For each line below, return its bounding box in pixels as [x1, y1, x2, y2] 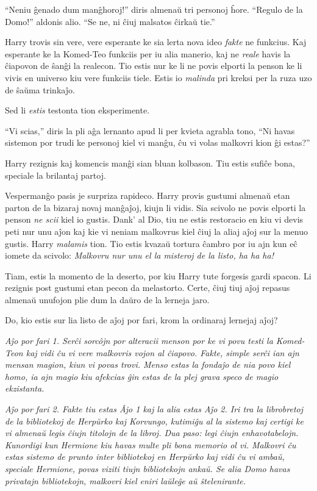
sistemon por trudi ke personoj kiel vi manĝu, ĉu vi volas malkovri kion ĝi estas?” [5, 136, 310, 149]
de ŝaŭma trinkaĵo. [5, 83, 75, 96]
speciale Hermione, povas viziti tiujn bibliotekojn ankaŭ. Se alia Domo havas [5, 462, 290, 475]
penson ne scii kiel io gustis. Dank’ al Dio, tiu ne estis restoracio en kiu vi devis [5, 213, 304, 226]
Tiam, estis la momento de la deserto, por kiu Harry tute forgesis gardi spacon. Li [5, 269, 312, 282]
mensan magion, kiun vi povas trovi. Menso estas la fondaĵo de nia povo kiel [5, 358, 291, 371]
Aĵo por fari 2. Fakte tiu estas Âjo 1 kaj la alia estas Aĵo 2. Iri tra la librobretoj [5, 403, 304, 415]
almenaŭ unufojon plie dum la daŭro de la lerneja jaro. [5, 293, 210, 306]
